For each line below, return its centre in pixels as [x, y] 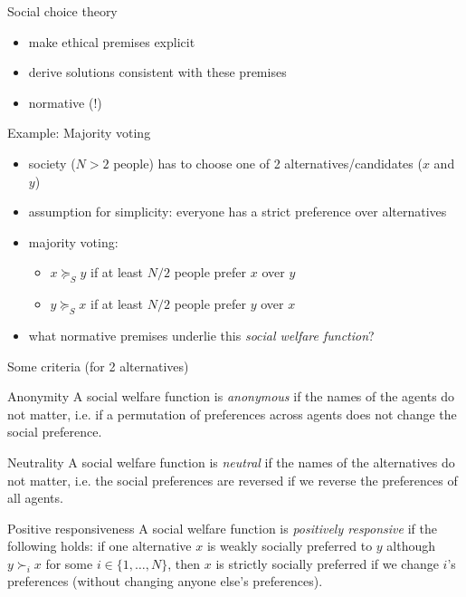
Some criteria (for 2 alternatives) [98, 366]
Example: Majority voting [79, 133]
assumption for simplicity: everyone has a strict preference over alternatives [238, 212]
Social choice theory [62, 11]
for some [69, 563]
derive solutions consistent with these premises [157, 72]
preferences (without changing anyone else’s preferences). [165, 581]
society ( [52, 163]
